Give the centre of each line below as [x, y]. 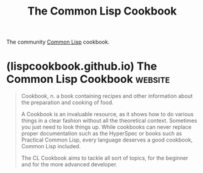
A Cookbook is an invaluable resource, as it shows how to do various [107, 114]
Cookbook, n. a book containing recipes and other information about [107, 96]
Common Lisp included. [51, 146]
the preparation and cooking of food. [67, 103]
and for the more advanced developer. [69, 165]
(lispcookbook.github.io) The [82, 66]
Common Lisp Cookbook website [88, 79]
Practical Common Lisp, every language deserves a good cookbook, [107, 140]
